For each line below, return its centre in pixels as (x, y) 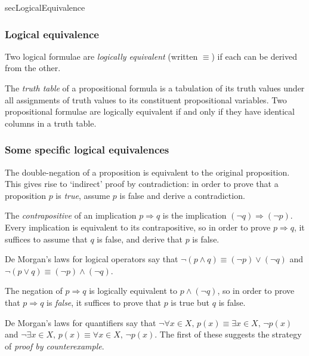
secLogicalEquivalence (45, 7)
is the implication (194, 215)
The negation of (34, 291)
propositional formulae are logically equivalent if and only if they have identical (150, 111)
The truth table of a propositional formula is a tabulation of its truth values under (155, 88)
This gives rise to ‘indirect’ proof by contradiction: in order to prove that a (142, 184)
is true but (190, 302)
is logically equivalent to (133, 291)
